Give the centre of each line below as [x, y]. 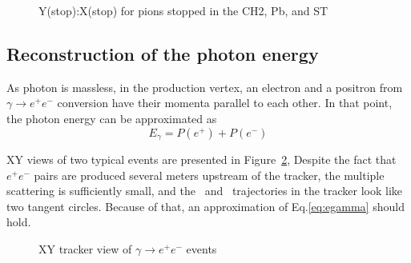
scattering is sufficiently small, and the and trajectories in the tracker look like [205, 191]
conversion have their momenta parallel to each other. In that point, [225, 103]
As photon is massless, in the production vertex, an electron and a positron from [205, 87]
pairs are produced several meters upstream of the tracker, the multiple [209, 175]
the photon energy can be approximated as [112, 118]
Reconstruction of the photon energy [163, 53]
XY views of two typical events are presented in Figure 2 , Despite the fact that [201, 159]
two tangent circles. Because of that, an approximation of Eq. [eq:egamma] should [205, 206]
